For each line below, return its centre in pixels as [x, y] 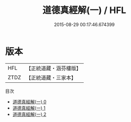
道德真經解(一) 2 [29, 114]
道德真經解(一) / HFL [84, 10]
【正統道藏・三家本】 [51, 77]
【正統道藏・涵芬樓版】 [54, 68]
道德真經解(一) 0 [29, 101]
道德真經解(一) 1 [29, 108]
